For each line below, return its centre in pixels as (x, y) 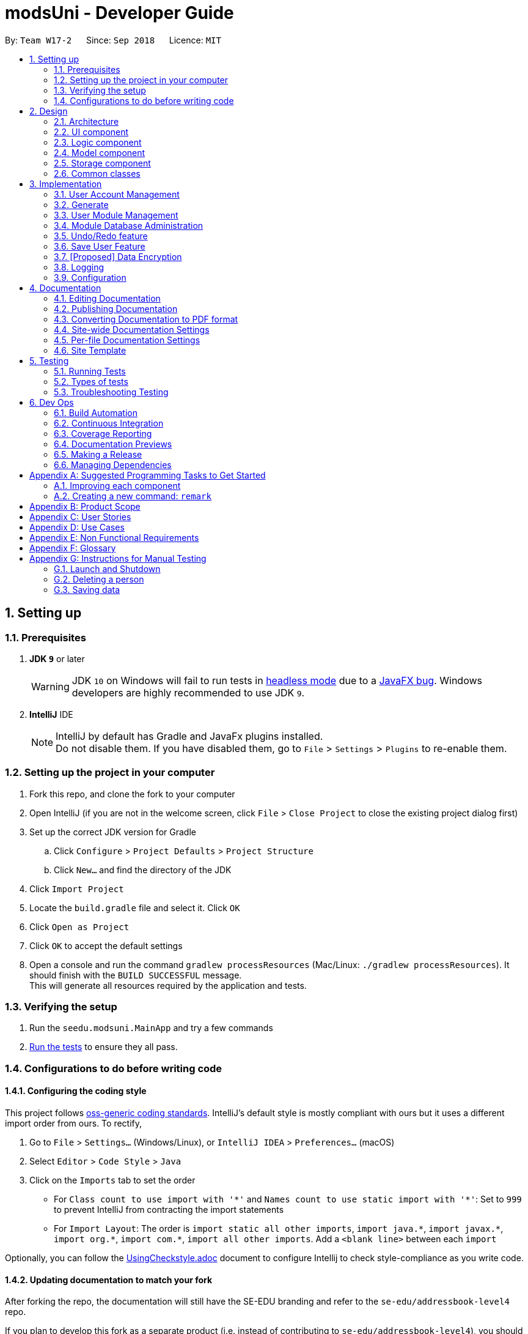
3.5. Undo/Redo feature (101, 236)
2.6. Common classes (97, 173)
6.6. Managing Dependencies (113, 464)
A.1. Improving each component (117, 485)
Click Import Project (77, 889)
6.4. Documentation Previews (113, 444)
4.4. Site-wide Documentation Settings (132, 329)
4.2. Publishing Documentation (116, 308)
